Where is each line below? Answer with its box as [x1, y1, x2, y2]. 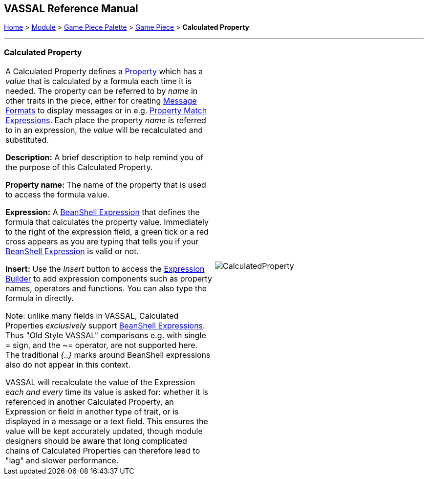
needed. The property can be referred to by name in [5, 86, 198, 96]
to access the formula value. [5, 190, 110, 200]
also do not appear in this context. [5, 360, 131, 370]
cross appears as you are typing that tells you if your [5, 237, 199, 247]
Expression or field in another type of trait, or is [5, 407, 179, 417]
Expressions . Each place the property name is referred [5, 115, 206, 126]
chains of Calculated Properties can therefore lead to [5, 446, 200, 456]
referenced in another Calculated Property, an [5, 397, 174, 407]
